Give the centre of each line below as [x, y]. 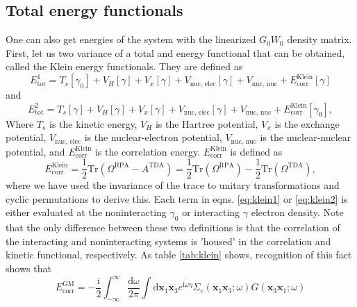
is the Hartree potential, [207, 123]
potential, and [35, 151]
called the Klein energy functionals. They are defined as [124, 66]
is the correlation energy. [147, 151]
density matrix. [319, 39]
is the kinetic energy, [93, 123]
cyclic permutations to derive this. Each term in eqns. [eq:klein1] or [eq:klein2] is [177, 198]
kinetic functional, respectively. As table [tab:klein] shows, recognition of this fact [179, 255]
